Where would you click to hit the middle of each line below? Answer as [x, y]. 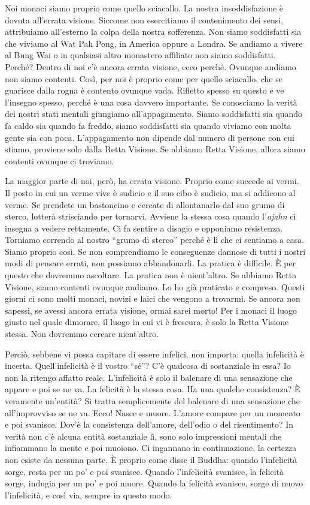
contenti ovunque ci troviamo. [60, 160]
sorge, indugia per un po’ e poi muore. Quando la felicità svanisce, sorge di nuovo [154, 483]
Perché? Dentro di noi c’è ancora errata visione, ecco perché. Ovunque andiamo [151, 66]
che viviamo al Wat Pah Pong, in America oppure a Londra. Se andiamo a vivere [154, 43]
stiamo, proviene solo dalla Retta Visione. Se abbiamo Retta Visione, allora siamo [155, 149]
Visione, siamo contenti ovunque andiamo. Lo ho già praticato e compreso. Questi [155, 286]
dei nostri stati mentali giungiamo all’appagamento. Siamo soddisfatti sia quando [154, 114]
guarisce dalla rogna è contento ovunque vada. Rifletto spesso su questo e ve [145, 90]
